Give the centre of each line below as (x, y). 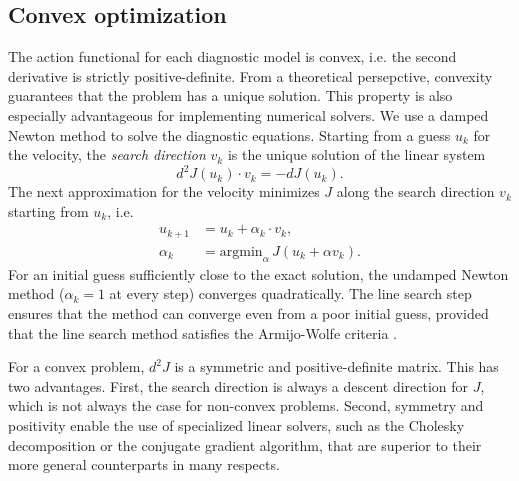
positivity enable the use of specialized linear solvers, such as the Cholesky (236, 424)
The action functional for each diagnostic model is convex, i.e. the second (232, 56)
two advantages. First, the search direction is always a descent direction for (238, 385)
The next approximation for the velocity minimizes (164, 191)
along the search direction (415, 191)
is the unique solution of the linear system (356, 154)
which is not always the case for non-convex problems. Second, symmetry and (246, 405)
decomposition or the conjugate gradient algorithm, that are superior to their (245, 444)
